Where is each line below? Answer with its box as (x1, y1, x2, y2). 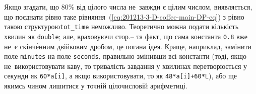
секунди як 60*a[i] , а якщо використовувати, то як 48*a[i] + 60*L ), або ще (4, 70, 237, 81)
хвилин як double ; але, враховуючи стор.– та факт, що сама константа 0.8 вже (4, 31, 247, 41)
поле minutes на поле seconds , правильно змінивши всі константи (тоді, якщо (4, 51, 247, 61)
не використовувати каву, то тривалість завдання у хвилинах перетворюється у (4, 60, 247, 71)
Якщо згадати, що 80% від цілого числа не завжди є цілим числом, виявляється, (4, 2, 252, 12)
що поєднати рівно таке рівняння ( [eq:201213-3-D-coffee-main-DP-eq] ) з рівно (4, 11, 244, 22)
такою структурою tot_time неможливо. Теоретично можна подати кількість (4, 21, 239, 32)
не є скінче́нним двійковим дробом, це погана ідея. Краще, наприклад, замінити (4, 41, 252, 51)
